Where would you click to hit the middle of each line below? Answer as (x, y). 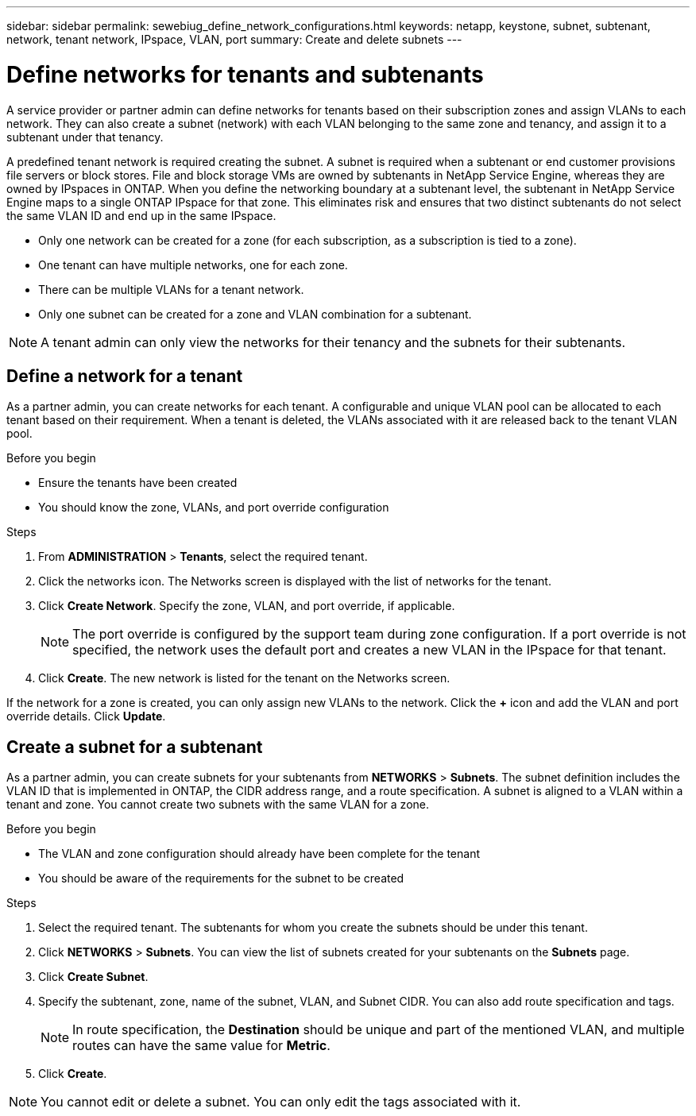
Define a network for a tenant (125, 376)
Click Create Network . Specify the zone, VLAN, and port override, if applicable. (247, 606)
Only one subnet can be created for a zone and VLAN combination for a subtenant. (255, 314)
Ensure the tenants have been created (138, 483)
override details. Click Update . (86, 716)
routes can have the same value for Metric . (201, 1046)
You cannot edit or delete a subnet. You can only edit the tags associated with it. (281, 1102)
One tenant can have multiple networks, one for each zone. (193, 265)
